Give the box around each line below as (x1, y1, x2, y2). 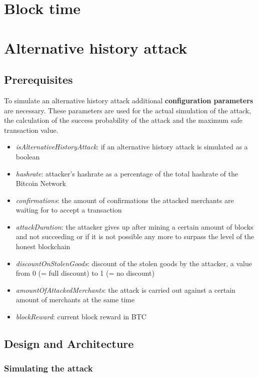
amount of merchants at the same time (15, 294, 135, 305)
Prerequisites (4, 72, 73, 87)
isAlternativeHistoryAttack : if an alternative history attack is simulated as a (15, 141, 248, 152)
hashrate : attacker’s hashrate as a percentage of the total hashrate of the (15, 168, 238, 178)
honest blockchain (15, 241, 70, 252)
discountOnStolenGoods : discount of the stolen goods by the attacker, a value (15, 258, 252, 268)
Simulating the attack (4, 362, 93, 374)
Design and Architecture (4, 336, 134, 351)
